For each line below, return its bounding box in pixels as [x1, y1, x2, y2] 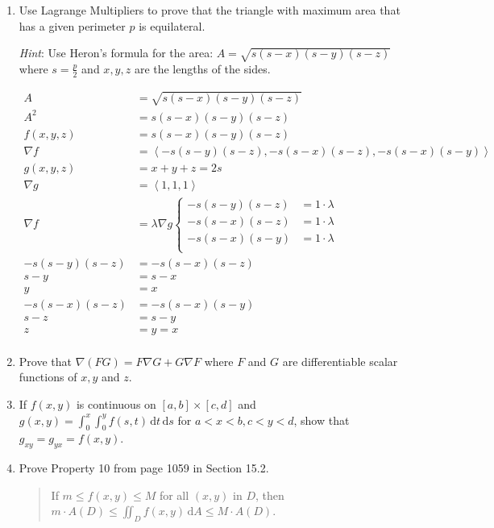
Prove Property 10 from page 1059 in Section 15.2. [19, 459, 269, 476]
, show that [293, 411, 350, 428]
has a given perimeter [19, 17, 126, 34]
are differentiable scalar [282, 352, 398, 369]
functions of [19, 368, 77, 385]
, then [255, 486, 284, 503]
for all [159, 486, 189, 503]
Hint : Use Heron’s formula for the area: [19, 44, 214, 61]
